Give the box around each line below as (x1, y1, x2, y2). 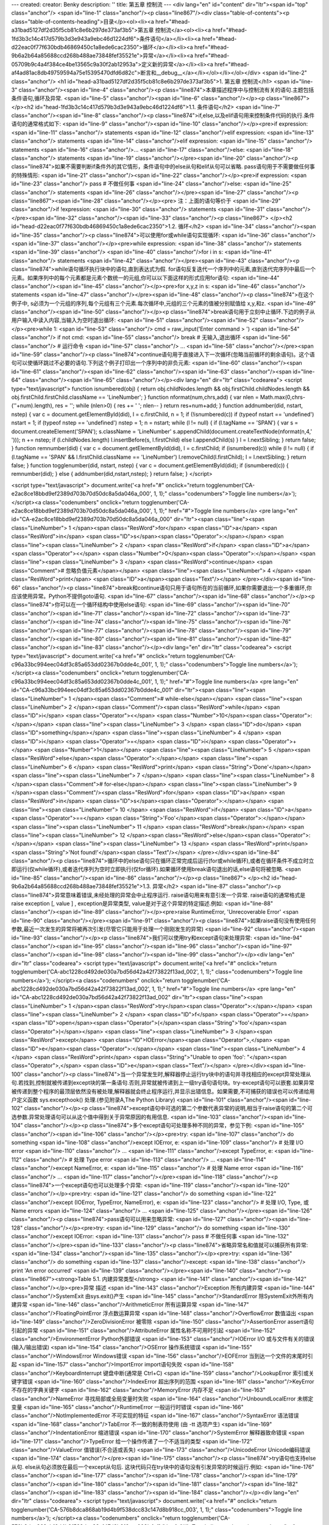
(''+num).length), (11, 402, 54, 409)
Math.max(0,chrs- (260, 393, 306, 401)
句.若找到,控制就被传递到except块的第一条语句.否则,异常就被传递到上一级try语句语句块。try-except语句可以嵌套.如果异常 (11, 1079, 314, 1086)
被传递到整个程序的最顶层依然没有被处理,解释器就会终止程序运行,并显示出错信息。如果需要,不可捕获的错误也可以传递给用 (11, 1088, 315, 1095)
